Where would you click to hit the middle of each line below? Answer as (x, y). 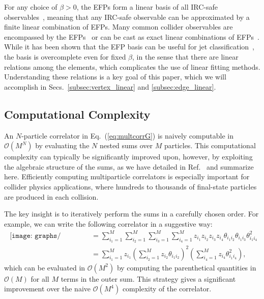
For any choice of (31, 7)
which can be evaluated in (45, 267)
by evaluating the (62, 145)
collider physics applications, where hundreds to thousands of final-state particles (130, 186)
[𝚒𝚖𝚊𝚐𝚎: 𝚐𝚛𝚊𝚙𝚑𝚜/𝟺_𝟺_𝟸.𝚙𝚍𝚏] (35, 236)
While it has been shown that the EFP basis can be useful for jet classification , (129, 47)
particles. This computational (210, 145)
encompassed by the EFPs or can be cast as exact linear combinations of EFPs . (132, 36)
